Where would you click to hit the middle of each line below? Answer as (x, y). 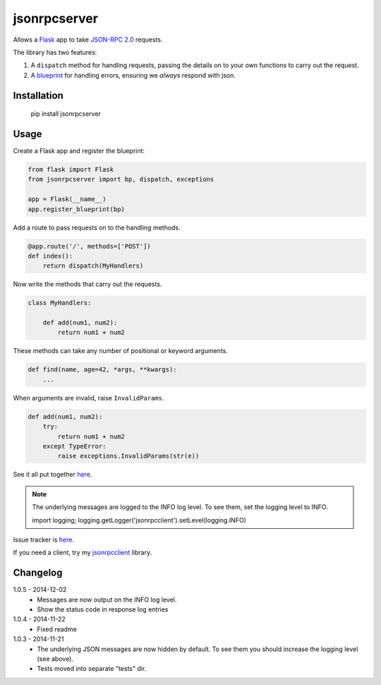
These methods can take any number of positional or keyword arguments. (121, 351)
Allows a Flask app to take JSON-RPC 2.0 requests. (88, 40)
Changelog (38, 573)
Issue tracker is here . (43, 540)
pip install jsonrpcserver (66, 114)
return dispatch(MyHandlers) (93, 266)
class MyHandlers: (60, 303)
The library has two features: (55, 52)
